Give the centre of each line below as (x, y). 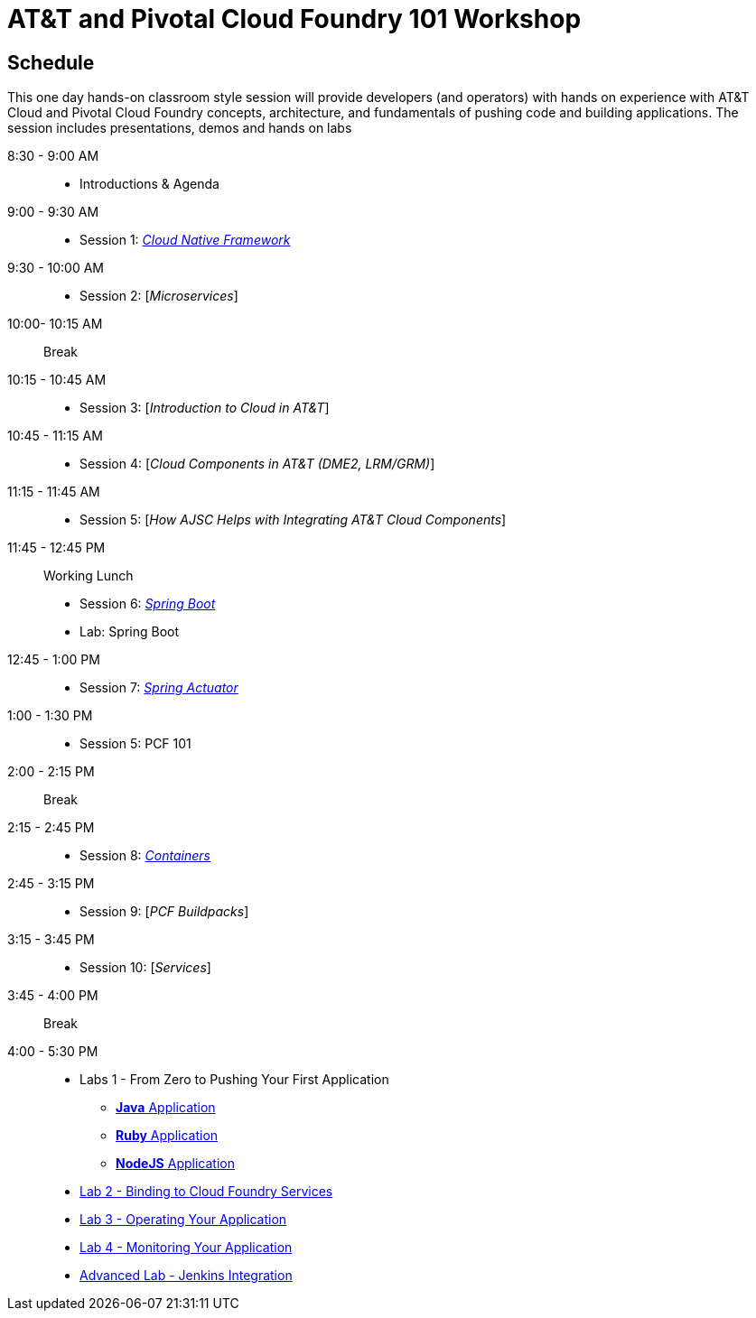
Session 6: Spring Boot (148, 604)
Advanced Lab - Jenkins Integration (186, 1276)
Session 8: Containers (145, 856)
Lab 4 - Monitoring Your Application (186, 1248)
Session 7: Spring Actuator (159, 688)
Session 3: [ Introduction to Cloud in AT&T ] (205, 408)
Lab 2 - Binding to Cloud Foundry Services (206, 1192)
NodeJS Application (175, 1164)
